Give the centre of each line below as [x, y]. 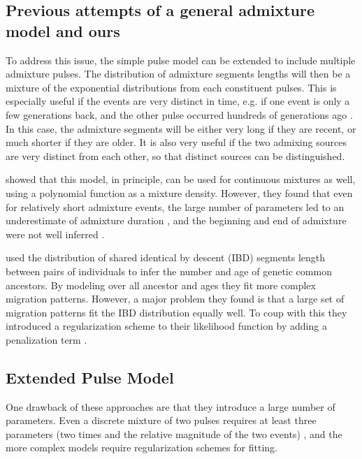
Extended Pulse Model [90, 377]
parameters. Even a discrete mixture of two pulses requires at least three [161, 420]
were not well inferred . [55, 234]
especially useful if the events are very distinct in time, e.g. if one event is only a [178, 101]
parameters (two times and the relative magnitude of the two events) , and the [174, 433]
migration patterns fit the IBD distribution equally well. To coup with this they [176, 312]
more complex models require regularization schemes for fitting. [142, 447]
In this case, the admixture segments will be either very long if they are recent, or [181, 128]
